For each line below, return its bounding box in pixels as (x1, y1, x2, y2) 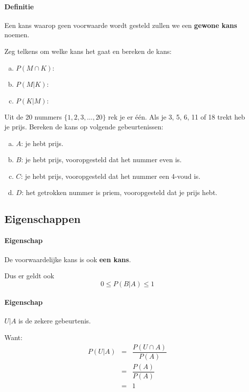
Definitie (4, 1, 34, 11)
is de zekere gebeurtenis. (18, 316, 91, 326)
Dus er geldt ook (4, 270, 54, 281)
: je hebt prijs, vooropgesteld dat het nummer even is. (21, 154, 182, 165)
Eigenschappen (4, 211, 81, 226)
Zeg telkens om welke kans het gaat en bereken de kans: (4, 46, 172, 56)
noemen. (4, 29, 29, 40)
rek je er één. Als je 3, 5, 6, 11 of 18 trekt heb (108, 112, 245, 122)
